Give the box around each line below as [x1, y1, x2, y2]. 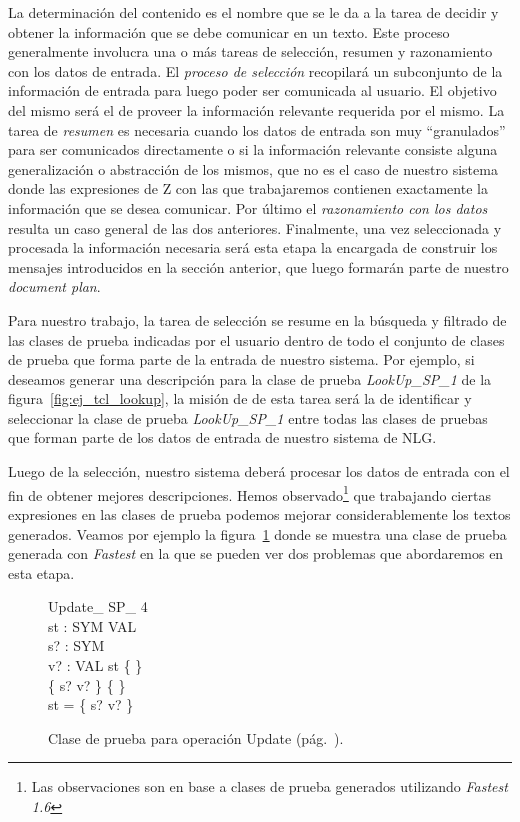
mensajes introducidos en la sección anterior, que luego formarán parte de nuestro [8, 256, 509, 277]
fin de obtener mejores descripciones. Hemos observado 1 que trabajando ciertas [8, 481, 491, 505]
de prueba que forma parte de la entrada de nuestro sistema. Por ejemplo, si [8, 349, 475, 370]
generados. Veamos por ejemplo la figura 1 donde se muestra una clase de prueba [8, 523, 507, 544]
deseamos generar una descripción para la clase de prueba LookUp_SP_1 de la [8, 368, 492, 389]
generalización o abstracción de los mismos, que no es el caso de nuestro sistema [8, 158, 498, 179]
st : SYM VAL [48, 615, 137, 636]
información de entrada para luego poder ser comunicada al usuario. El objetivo [8, 80, 497, 101]
